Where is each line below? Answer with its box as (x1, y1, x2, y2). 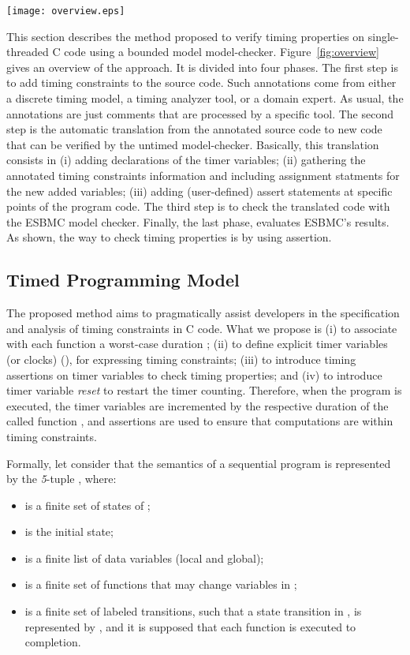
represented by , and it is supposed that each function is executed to (24, 618, 356, 634)
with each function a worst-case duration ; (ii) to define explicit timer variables (6, 335, 388, 352)
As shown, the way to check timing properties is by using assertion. (6, 229, 332, 245)
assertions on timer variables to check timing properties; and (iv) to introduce (6, 366, 382, 383)
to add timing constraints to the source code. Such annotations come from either (6, 74, 397, 91)
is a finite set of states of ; (24, 496, 151, 513)
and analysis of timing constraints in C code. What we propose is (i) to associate (6, 320, 397, 336)
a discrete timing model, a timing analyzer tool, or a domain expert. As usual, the (6, 90, 404, 107)
